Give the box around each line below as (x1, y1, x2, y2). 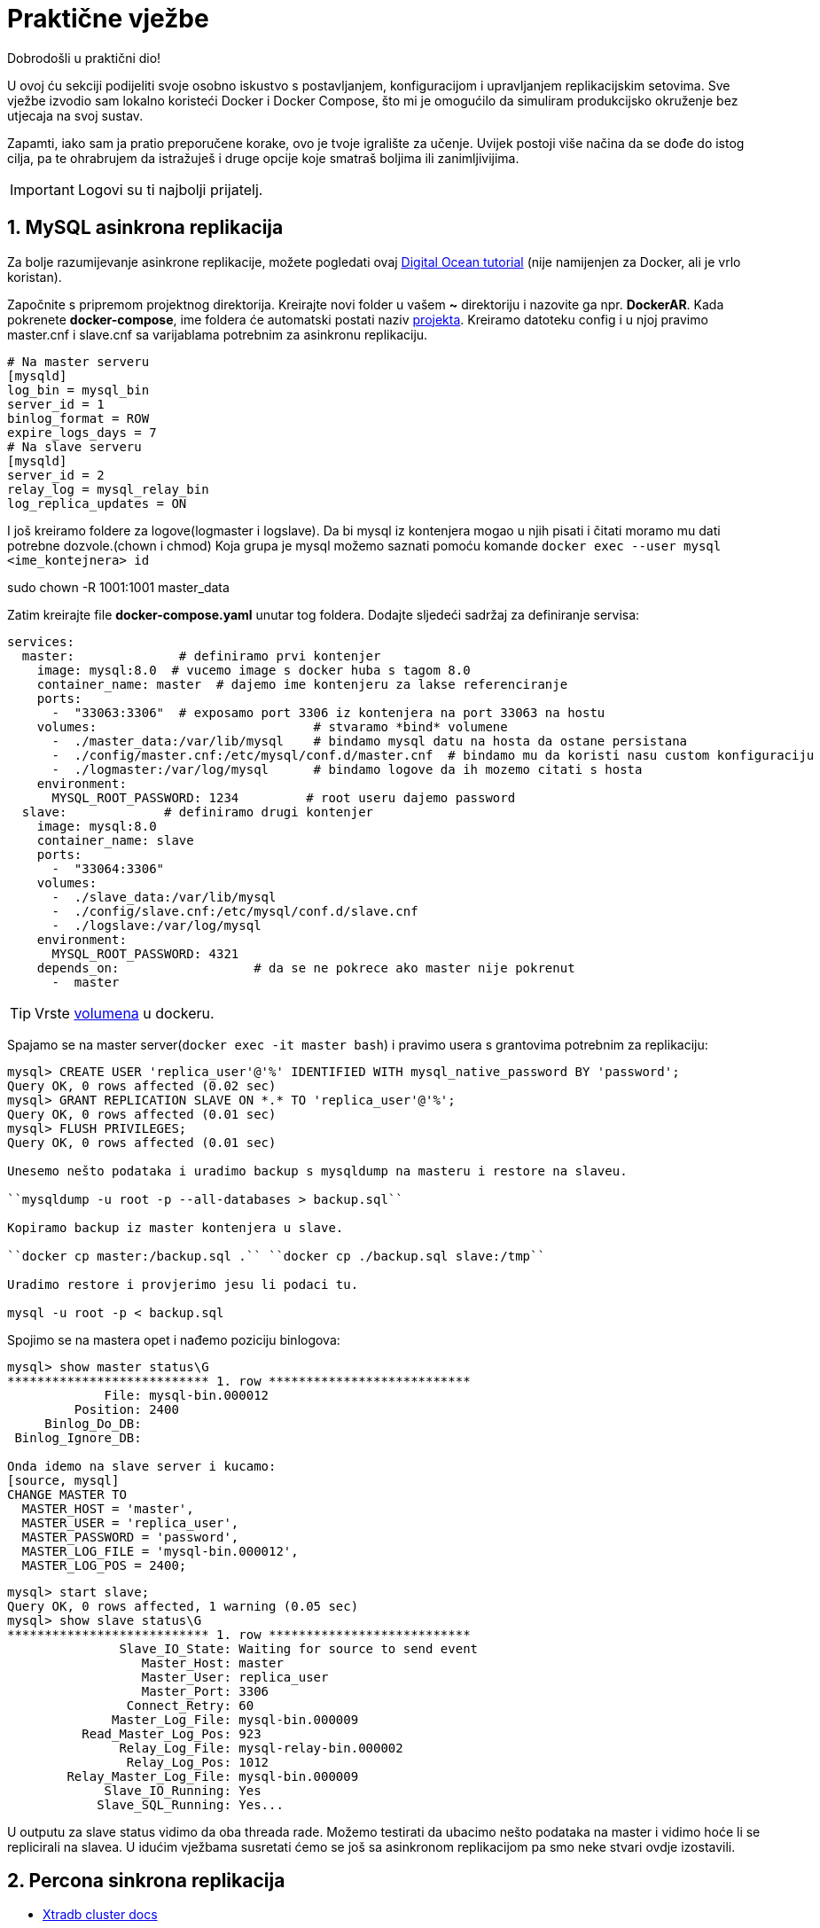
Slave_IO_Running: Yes (104, 1783, 262, 1798)
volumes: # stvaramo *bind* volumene (36, 719, 508, 734)
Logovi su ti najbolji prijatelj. (77, 180, 263, 199)
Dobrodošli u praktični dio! (7, 50, 161, 66)
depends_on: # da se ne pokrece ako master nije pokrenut (36, 960, 575, 975)
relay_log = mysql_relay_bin (7, 481, 209, 496)
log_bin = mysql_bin (7, 382, 150, 397)
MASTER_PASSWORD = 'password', (21, 1529, 239, 1544)
